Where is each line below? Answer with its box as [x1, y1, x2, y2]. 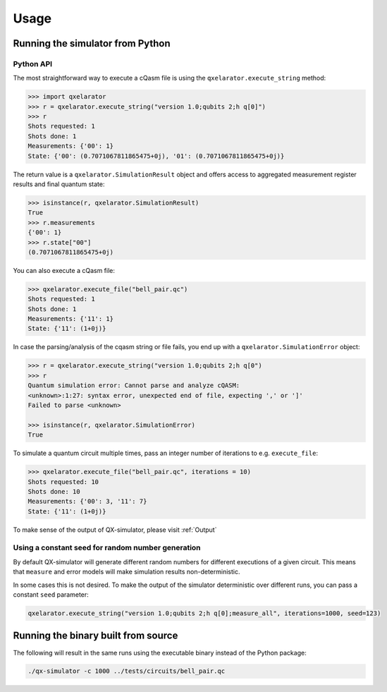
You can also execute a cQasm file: [13, 266, 116, 274]
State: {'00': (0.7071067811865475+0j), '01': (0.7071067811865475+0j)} [27, 152, 285, 160]
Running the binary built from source [13, 630, 178, 642]
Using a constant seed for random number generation [13, 543, 201, 553]
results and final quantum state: [13, 180, 105, 188]
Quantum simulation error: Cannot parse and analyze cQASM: [27, 382, 240, 389]
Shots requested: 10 [27, 478, 99, 486]
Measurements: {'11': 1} [27, 315, 114, 323]
